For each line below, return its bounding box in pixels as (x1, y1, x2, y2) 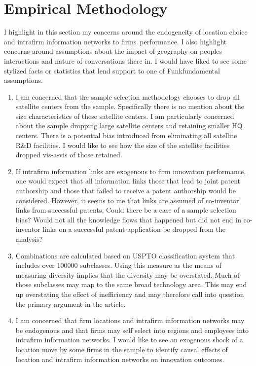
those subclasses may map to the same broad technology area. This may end (15, 279, 247, 290)
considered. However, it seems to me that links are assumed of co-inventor (15, 195, 239, 205)
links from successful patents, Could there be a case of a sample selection (15, 205, 236, 215)
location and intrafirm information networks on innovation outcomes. (15, 354, 224, 364)
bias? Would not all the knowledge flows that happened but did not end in (15, 214, 241, 224)
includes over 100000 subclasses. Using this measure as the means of (15, 260, 221, 270)
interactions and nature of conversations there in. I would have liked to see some (4, 55, 247, 66)
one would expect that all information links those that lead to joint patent (15, 176, 241, 186)
